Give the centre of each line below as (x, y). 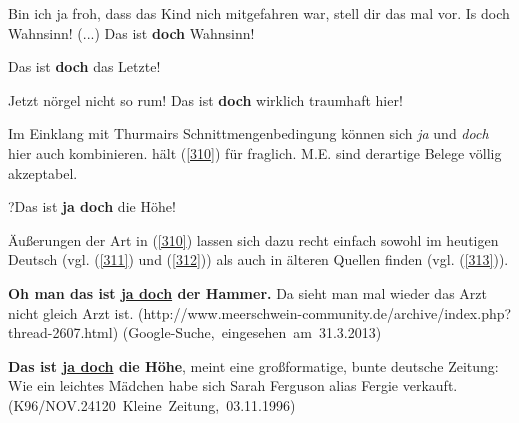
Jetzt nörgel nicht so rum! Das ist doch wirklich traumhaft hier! (205, 99)
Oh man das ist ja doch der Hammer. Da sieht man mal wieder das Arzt (247, 292)
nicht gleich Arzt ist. (71, 312)
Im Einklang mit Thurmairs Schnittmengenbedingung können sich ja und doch (248, 133)
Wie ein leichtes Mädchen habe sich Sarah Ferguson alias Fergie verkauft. (233, 385)
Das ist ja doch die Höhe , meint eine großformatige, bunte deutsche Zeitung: (253, 365)
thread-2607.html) (63, 332)
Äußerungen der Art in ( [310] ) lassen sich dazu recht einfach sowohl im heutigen (253, 239)
